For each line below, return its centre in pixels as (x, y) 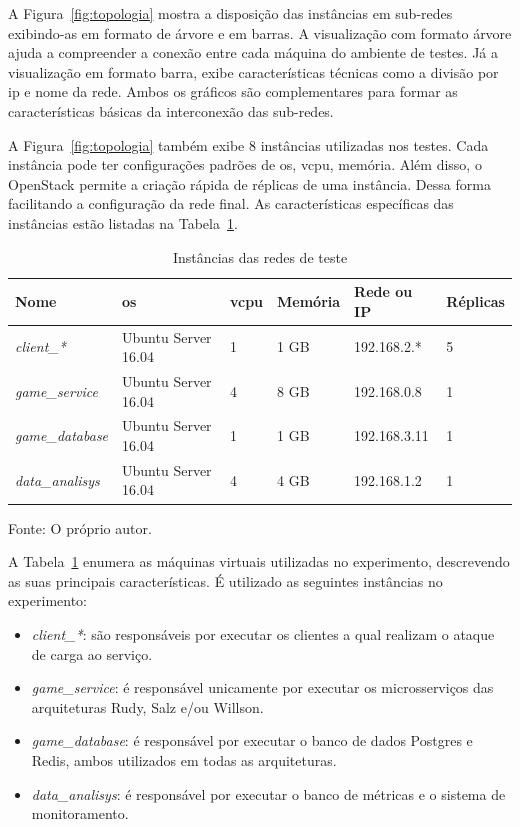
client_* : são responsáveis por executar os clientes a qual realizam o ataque (263, 633)
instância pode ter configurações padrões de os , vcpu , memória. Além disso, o (245, 164)
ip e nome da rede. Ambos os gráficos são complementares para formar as (233, 91)
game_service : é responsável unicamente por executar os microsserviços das (262, 687)
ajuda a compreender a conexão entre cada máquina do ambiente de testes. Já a (253, 52)
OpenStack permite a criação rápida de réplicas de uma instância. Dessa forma (249, 183)
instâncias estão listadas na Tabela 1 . (123, 222)
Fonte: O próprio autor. (80, 527)
